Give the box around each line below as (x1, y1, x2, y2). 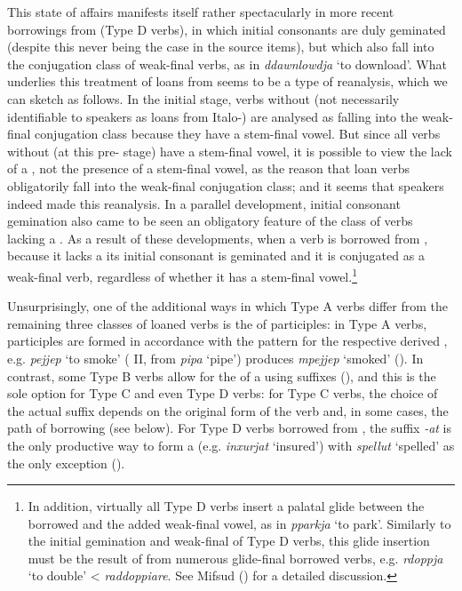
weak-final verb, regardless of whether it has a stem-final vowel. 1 (7, 264, 357, 285)
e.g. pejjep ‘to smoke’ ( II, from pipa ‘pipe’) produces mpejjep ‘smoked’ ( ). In (7, 348, 424, 367)
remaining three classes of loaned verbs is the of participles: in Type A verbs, (7, 314, 427, 332)
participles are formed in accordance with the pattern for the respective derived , (7, 331, 448, 350)
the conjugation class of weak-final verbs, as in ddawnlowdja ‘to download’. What (7, 54, 447, 73)
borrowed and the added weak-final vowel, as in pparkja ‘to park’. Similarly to (28, 514, 451, 532)
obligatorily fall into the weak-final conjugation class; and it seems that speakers (7, 176, 444, 195)
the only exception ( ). (7, 453, 125, 472)
